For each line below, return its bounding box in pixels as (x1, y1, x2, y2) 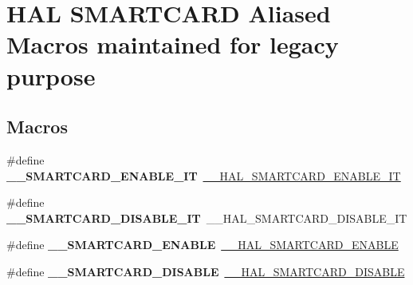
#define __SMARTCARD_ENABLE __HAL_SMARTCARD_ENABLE (6, 236, 399, 253)
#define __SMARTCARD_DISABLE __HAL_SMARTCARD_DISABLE (6, 263, 405, 279)
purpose (6, 59, 96, 92)
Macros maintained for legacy (6, 28, 339, 61)
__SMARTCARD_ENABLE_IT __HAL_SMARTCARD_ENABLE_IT (6, 167, 401, 184)
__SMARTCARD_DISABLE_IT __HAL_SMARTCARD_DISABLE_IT (6, 209, 407, 226)
